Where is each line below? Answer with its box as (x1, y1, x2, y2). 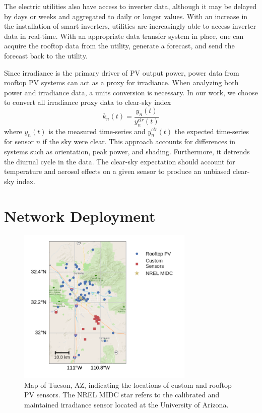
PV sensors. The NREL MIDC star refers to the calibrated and (24, 389, 220, 400)
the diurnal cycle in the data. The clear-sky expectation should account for (4, 156, 235, 166)
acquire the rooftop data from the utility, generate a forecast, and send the (4, 40, 235, 51)
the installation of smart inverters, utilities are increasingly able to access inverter (4, 21, 256, 31)
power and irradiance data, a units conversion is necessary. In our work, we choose (4, 87, 258, 97)
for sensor (4, 136, 34, 147)
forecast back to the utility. (4, 50, 88, 61)
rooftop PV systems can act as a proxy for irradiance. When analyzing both (4, 77, 239, 88)
